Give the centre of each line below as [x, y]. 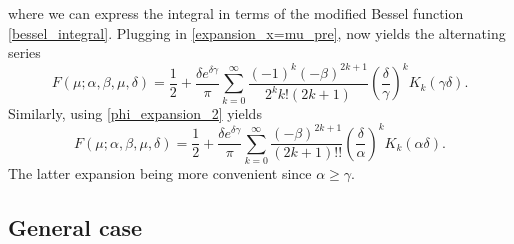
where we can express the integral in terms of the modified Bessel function [236, 13]
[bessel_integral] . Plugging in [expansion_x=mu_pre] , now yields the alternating [257, 32]
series [24, 52]
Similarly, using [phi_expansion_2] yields [135, 112]
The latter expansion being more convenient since [160, 173]
